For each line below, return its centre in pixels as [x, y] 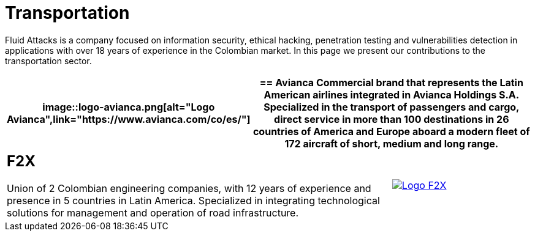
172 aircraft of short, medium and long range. [392, 143]
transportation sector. [48, 61]
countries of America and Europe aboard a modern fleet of [391, 131]
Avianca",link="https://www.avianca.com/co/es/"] [129, 119]
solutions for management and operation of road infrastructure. [153, 212]
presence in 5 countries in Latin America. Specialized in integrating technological [193, 200]
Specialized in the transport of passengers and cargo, [392, 107]
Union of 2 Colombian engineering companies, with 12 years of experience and [189, 188]
